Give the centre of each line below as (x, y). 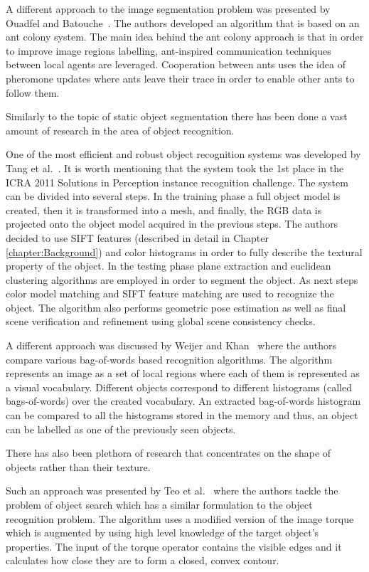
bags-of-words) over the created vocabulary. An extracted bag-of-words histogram (183, 401)
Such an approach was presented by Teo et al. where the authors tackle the (172, 491)
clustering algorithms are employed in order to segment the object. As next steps (182, 279)
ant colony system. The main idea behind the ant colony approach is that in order (185, 37)
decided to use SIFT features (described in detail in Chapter (137, 237)
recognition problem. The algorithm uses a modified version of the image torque (180, 518)
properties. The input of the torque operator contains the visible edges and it (174, 546)
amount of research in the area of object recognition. (120, 130)
